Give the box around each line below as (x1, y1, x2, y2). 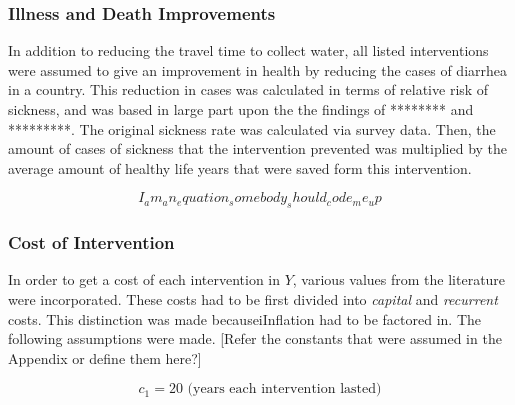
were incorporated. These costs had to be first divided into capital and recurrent (8, 288, 498, 309)
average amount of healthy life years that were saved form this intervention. (8, 157, 472, 178)
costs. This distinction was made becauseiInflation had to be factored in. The (8, 308, 481, 329)
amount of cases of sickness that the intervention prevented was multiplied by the (8, 138, 508, 159)
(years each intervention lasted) (187, 382, 382, 397)
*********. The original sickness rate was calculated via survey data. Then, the (8, 118, 496, 139)
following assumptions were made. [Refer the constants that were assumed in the (8, 328, 502, 349)
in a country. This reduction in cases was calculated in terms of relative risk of (8, 79, 489, 100)
